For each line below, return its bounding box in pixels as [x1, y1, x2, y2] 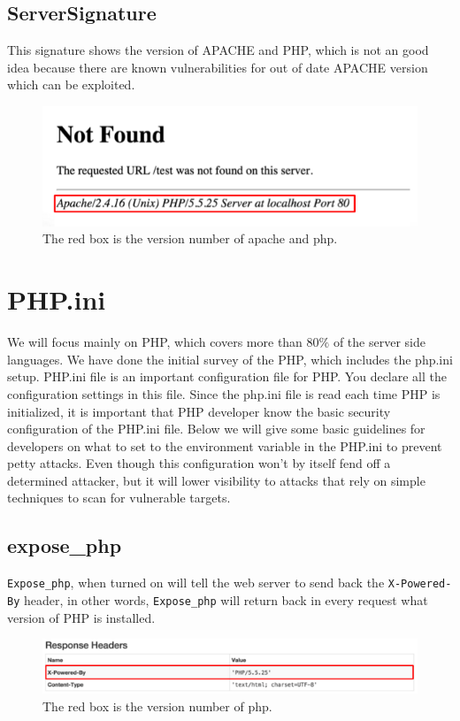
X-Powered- [387, 578, 452, 591]
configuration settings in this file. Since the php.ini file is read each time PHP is [7, 384, 441, 403]
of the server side [333, 333, 425, 351]
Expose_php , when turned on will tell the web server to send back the [7, 573, 385, 592]
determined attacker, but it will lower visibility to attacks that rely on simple [7, 471, 425, 489]
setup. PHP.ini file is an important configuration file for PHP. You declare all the [7, 367, 447, 386]
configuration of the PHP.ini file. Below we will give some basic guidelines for [7, 419, 425, 438]
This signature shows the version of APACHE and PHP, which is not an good [7, 41, 429, 59]
